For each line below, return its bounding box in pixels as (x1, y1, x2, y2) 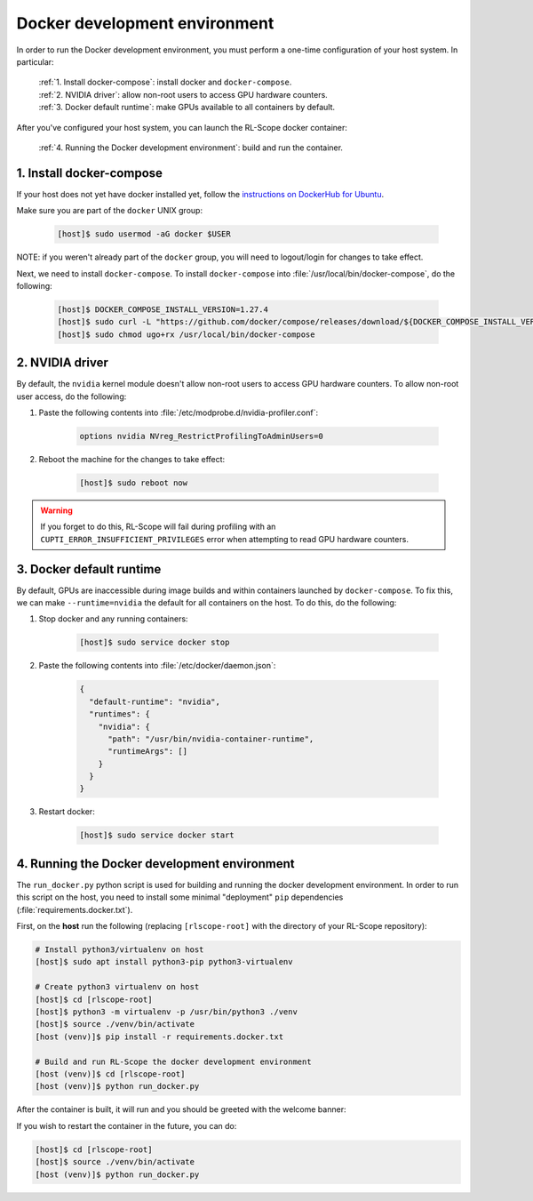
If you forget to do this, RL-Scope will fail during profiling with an (40, 521, 276, 532)
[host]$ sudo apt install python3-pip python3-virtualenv (35, 957, 293, 967)
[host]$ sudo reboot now (79, 477, 188, 488)
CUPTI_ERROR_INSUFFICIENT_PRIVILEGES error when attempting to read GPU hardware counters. (40, 533, 409, 544)
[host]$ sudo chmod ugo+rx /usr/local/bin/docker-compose (57, 329, 315, 340)
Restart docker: (38, 806, 95, 817)
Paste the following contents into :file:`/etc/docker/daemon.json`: (38, 661, 276, 671)
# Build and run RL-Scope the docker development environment (35, 1056, 312, 1067)
